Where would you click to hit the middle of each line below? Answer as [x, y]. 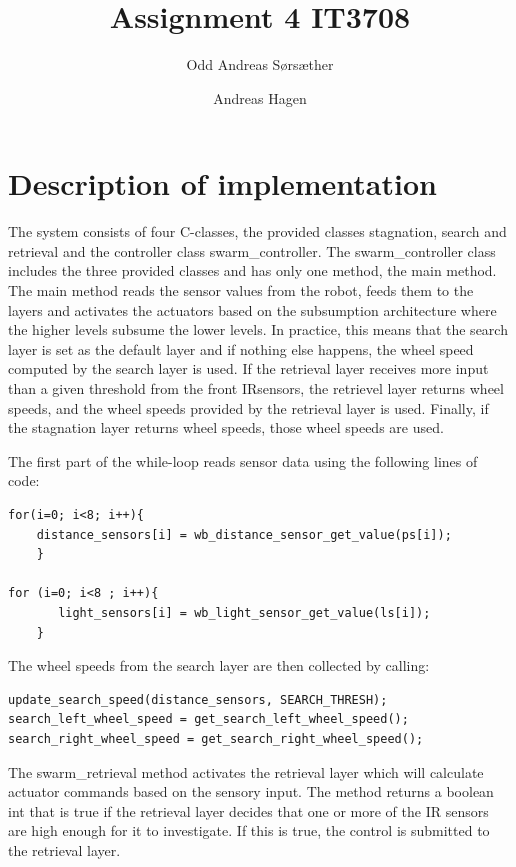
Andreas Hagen [260, 97]
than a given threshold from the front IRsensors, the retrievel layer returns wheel [256, 388]
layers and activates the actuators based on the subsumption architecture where [252, 309]
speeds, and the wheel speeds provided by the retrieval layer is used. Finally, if [248, 407]
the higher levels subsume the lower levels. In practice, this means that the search [258, 329]
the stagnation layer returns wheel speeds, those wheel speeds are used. [226, 427]
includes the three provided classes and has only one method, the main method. [252, 270]
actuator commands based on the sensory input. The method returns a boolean [251, 791]
